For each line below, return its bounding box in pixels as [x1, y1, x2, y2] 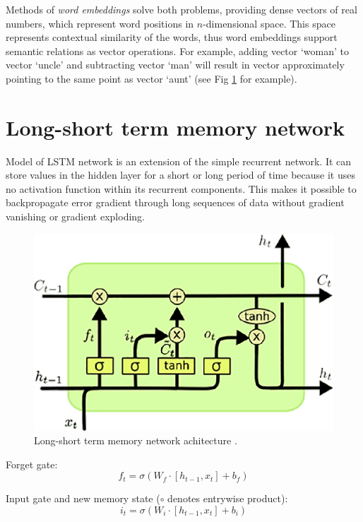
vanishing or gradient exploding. [6, 209, 145, 224]
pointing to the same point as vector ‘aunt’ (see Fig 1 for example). [6, 71, 297, 85]
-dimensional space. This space [203, 16, 335, 30]
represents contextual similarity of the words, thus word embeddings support [6, 30, 338, 45]
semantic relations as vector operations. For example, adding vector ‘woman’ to [6, 43, 350, 58]
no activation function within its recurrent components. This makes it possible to [6, 181, 357, 196]
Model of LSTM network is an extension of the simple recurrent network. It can [6, 153, 352, 168]
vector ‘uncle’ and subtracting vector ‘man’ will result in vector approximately [6, 57, 345, 72]
